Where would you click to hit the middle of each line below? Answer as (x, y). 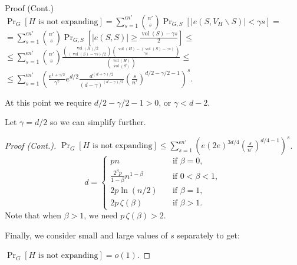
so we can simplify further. (98, 122)
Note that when (33, 215)
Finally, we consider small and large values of (86, 235)
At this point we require (48, 102)
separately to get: (208, 235)
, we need (101, 215)
